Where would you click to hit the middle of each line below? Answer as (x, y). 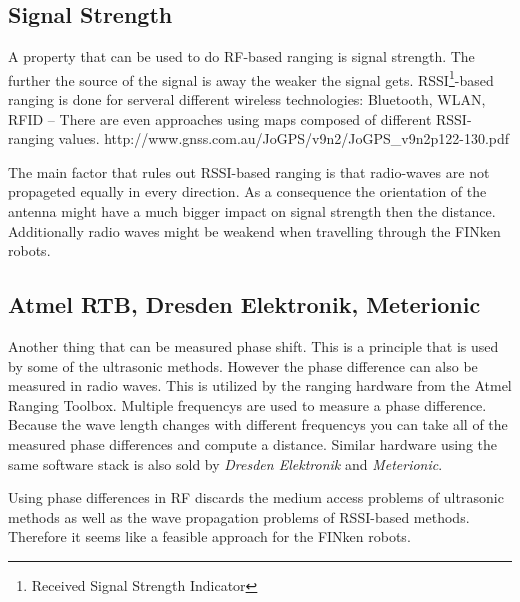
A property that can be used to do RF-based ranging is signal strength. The (241, 56)
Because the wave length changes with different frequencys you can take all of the (258, 424)
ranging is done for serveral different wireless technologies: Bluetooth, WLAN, (247, 99)
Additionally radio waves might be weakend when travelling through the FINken (254, 230)
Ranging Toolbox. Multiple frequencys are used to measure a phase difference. (247, 404)
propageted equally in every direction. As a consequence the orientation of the (247, 191)
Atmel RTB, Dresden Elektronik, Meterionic (244, 304)
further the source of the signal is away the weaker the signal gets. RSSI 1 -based (251, 78)
